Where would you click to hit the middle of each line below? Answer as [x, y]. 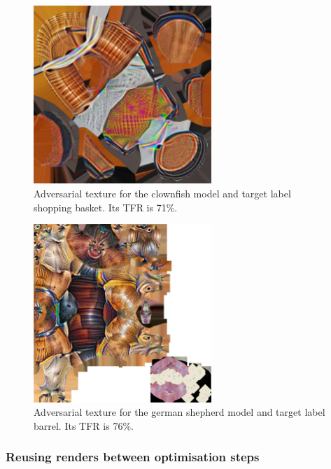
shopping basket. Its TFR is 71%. [106, 207]
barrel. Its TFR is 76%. [84, 425]
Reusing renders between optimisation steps [133, 457]
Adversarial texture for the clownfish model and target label [162, 193]
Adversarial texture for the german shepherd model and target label [179, 412]
